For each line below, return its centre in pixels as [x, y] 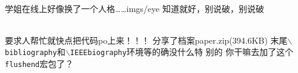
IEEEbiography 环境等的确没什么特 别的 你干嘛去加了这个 [182, 52]
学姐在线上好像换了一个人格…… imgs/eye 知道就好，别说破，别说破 [134, 8]
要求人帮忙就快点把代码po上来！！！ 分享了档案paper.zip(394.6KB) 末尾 [146, 40]
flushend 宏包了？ [39, 64]
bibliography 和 [35, 52]
